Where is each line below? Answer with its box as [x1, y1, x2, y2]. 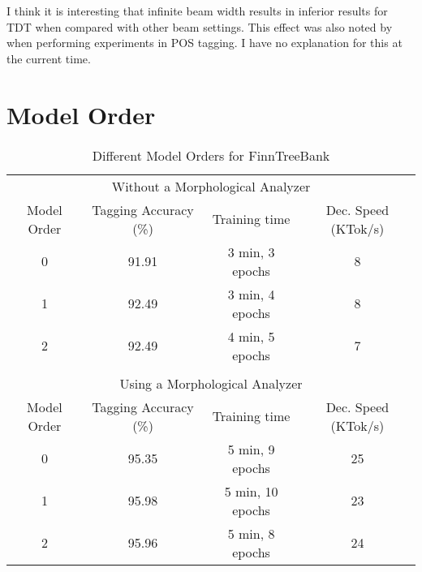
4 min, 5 [227, 326, 275, 346]
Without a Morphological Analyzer [111, 176, 311, 196]
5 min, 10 [224, 481, 278, 501]
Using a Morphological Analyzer [119, 373, 303, 393]
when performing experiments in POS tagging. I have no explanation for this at [6, 34, 403, 51]
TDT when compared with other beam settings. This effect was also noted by [6, 18, 393, 35]
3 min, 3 [227, 242, 275, 261]
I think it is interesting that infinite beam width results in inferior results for [6, 2, 388, 19]
